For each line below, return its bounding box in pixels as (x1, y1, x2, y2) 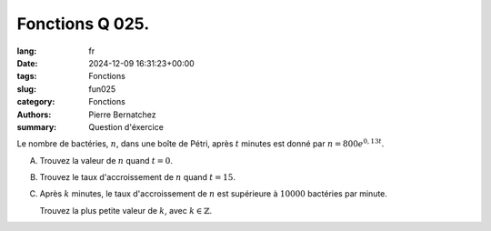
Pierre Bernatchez (88, 109, 156, 120)
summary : (16, 121, 57, 132)
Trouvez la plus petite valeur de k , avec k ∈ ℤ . (39, 205, 213, 216)
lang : (16, 45, 37, 56)
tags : (16, 71, 37, 82)
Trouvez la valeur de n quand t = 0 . (39, 155, 173, 166)
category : (16, 96, 55, 107)
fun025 (88, 83, 116, 95)
